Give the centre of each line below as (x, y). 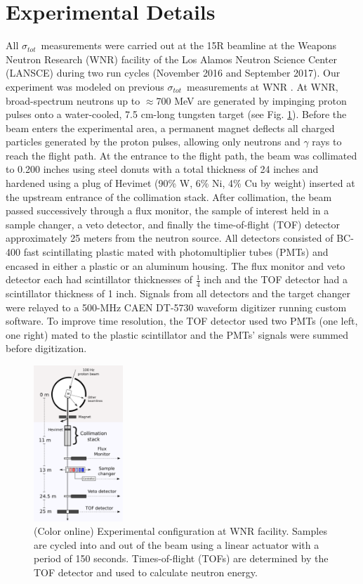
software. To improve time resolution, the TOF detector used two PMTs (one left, (182, 321)
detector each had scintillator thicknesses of (99, 279)
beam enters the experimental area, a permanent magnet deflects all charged (170, 128)
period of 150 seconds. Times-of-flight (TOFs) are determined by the (181, 558)
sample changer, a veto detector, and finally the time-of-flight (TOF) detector (173, 224)
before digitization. (46, 348)
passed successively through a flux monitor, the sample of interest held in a (167, 210)
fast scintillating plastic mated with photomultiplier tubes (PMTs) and (176, 252)
